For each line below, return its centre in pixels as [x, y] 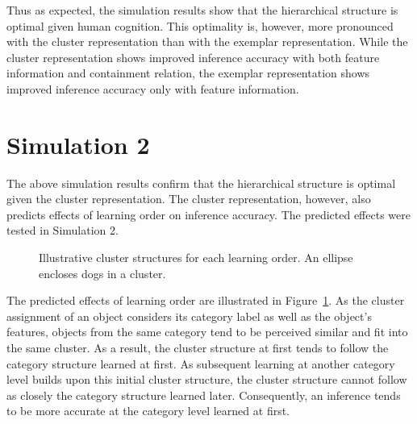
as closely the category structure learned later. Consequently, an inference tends [204, 395]
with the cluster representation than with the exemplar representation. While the [207, 42]
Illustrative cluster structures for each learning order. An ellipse [196, 258]
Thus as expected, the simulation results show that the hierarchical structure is [202, 10]
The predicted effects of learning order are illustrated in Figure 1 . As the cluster [206, 300]
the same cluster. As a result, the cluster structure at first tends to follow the [198, 348]
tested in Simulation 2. [63, 230]
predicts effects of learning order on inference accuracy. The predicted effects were [208, 214]
